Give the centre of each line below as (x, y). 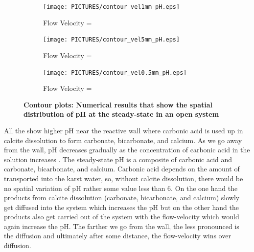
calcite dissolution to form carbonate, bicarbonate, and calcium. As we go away (123, 140)
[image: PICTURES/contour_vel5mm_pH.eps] (112, 40)
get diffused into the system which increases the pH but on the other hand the (121, 207)
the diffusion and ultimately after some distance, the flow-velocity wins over (117, 236)
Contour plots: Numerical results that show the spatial (118, 104)
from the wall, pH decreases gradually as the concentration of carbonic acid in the (127, 150)
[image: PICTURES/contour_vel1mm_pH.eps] (112, 7)
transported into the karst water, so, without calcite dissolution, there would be (124, 178)
